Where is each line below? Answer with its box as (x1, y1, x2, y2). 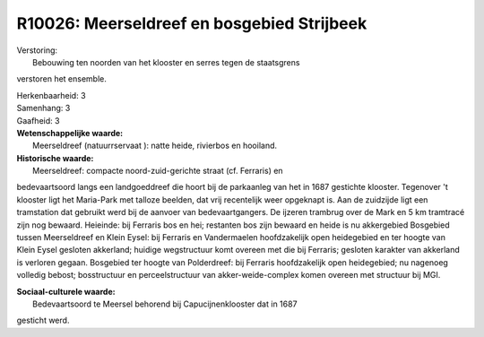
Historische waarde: (16, 152, 94, 163)
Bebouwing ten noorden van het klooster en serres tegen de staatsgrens (32, 56, 300, 67)
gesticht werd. (16, 315, 70, 326)
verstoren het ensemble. (16, 73, 108, 84)
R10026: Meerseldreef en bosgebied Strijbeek (16, 13, 367, 33)
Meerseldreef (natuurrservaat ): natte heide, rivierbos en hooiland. (32, 140, 278, 151)
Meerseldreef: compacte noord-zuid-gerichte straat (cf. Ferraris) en (32, 166, 283, 177)
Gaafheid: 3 (16, 115, 60, 125)
